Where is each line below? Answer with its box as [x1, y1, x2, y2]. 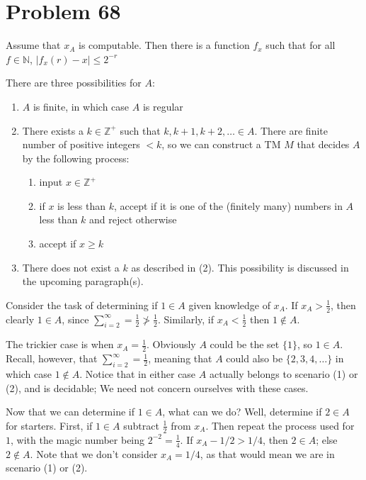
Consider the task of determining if [6, 297, 158, 312]
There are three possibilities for [6, 75, 142, 90]
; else [316, 432, 338, 447]
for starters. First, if [6, 418, 93, 432]
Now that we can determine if [6, 404, 135, 419]
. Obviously [147, 337, 196, 352]
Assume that [6, 38, 61, 52]
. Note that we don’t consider [30, 446, 158, 461]
